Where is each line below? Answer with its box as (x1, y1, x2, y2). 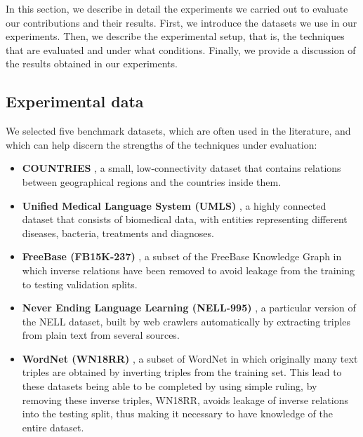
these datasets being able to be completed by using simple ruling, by (22, 379, 317, 394)
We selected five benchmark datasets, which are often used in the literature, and (6, 123, 351, 138)
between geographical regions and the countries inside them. (22, 174, 282, 189)
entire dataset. (22, 419, 84, 434)
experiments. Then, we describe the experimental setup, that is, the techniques (6, 29, 345, 43)
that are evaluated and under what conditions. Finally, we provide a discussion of (6, 42, 356, 57)
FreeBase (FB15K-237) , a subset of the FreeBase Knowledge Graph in (22, 249, 342, 264)
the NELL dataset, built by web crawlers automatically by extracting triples (22, 314, 351, 328)
